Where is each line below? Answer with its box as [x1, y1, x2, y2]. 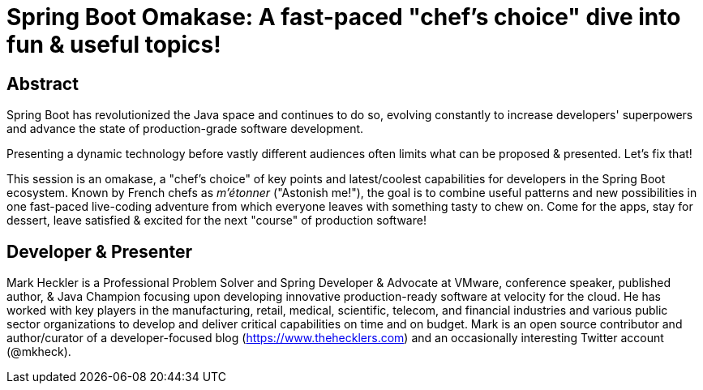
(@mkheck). [6, 345, 71, 359]
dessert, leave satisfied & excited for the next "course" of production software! [6, 213, 427, 228]
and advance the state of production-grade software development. [6, 122, 364, 136]
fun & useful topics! [6, 31, 221, 58]
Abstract [6, 73, 79, 94]
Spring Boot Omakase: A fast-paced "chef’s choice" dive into [6, 3, 681, 31]
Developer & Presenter [6, 241, 192, 262]
